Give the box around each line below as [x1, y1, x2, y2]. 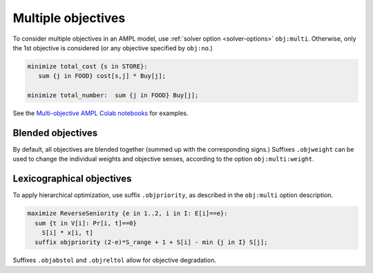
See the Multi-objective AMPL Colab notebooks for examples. [12, 109, 189, 117]
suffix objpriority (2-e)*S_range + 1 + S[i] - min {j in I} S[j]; [35, 239, 268, 246]
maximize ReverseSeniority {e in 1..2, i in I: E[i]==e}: [27, 210, 228, 217]
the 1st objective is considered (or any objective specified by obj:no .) [12, 43, 213, 52]
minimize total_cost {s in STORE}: [27, 62, 148, 70]
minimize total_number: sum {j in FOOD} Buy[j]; [27, 92, 199, 99]
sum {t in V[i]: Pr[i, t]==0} [35, 219, 137, 227]
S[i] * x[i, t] [41, 229, 93, 237]
